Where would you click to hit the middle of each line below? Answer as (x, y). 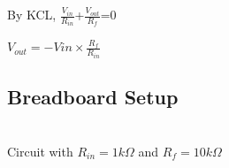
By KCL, (32, 14)
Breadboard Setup (93, 97)
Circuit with (40, 151)
